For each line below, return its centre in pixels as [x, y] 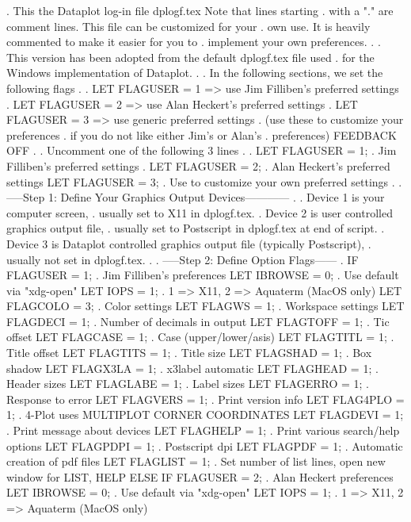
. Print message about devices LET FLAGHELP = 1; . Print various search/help [203, 430]
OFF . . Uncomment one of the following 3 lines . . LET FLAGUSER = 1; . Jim [202, 150]
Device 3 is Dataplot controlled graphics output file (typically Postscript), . [189, 243]
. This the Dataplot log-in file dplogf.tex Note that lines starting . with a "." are [200, 10]
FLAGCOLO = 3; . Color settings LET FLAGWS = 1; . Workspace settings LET [205, 306]
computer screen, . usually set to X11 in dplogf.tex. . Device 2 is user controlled [200, 212]
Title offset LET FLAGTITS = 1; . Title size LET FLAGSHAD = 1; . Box [189, 353]
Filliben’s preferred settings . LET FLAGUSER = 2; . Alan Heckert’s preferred [198, 165]
